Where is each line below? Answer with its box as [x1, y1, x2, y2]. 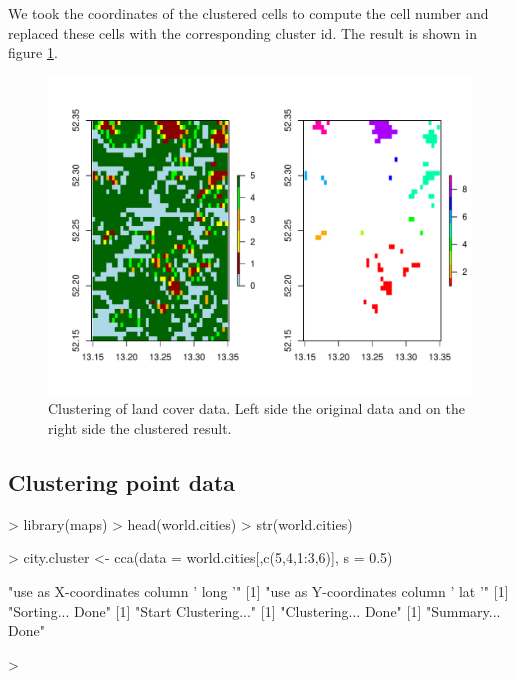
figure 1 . [8, 42, 58, 63]
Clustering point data [8, 466, 236, 497]
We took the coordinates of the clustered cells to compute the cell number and [8, 3, 489, 23]
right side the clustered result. [48, 417, 232, 438]
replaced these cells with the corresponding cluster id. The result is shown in [8, 22, 477, 43]
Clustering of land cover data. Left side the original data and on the [48, 398, 465, 419]
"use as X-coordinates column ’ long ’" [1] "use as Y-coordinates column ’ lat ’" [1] [8, 580, 509, 601]
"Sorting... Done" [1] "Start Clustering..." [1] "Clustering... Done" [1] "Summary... [8, 600, 501, 621]
